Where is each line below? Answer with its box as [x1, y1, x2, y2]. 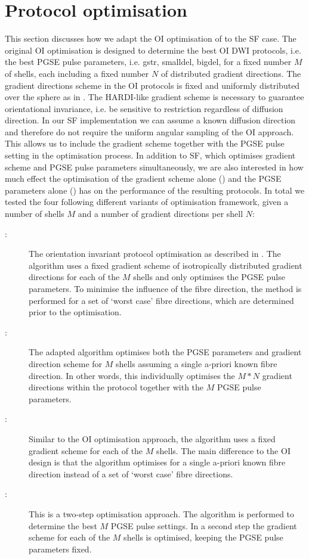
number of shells [5, 207, 64, 220]
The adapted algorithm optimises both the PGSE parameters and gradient [29, 346, 302, 358]
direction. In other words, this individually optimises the [29, 369, 235, 381]
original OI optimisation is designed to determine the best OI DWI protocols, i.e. [5, 44, 301, 56]
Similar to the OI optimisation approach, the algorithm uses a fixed [29, 432, 276, 445]
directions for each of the [29, 271, 120, 283]
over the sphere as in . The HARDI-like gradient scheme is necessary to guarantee [5, 91, 304, 103]
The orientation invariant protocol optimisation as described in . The [29, 247, 281, 260]
